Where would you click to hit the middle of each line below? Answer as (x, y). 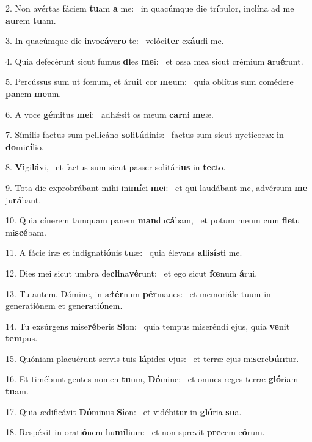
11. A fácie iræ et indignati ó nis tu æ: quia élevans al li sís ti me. (124, 252)
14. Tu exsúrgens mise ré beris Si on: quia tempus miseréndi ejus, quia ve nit (148, 326)
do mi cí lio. (25, 146)
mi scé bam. (26, 232)
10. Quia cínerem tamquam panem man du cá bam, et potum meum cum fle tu (153, 220)
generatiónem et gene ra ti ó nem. (64, 306)
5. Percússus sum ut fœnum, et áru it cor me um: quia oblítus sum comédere (150, 82)
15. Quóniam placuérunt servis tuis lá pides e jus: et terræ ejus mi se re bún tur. (152, 358)
